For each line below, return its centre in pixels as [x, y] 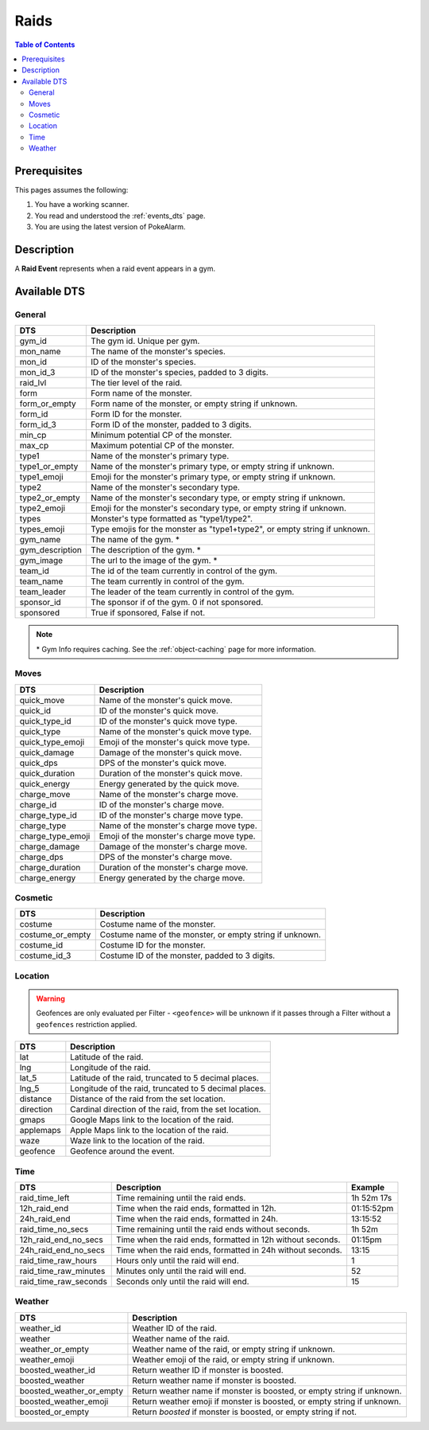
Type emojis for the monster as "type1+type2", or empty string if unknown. [231, 529]
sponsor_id [40, 603]
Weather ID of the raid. [175, 1328]
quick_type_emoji [52, 742]
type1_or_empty [49, 467]
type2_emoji [43, 508]
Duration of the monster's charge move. [174, 867]
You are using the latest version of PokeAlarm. [110, 227]
